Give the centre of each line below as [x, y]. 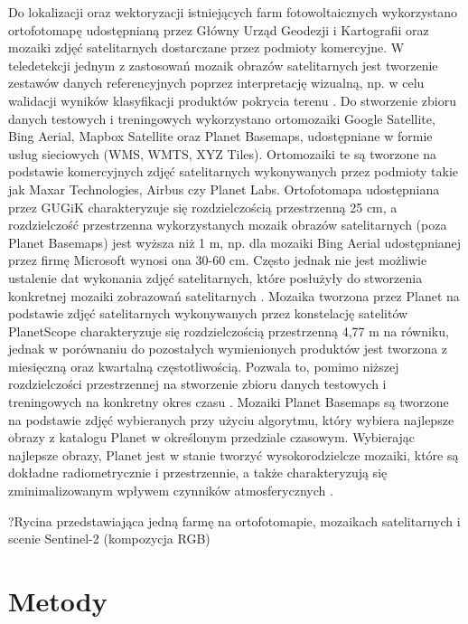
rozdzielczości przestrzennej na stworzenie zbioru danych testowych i [197, 384]
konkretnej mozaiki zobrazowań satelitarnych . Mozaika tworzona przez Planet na [234, 295]
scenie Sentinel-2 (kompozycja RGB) [109, 539]
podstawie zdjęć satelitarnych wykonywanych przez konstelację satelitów [208, 313]
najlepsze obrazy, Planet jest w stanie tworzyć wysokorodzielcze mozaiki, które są [234, 454]
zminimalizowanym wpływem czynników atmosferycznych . [171, 491]
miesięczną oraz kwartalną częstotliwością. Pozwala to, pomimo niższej [204, 366]
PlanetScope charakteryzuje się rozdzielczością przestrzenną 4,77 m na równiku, [229, 331]
